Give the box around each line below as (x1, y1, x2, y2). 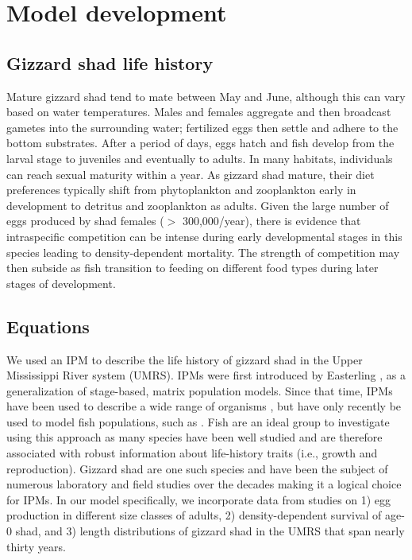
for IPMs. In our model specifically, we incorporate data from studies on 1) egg (6, 491, 391, 507)
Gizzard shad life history (6, 50, 214, 75)
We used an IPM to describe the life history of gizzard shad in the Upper (6, 351, 363, 367)
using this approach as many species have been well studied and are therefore (6, 429, 383, 445)
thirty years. (6, 538, 66, 554)
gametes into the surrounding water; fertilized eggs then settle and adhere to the (6, 119, 399, 135)
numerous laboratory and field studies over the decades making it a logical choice (6, 476, 402, 492)
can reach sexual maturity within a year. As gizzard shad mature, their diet (6, 165, 375, 182)
